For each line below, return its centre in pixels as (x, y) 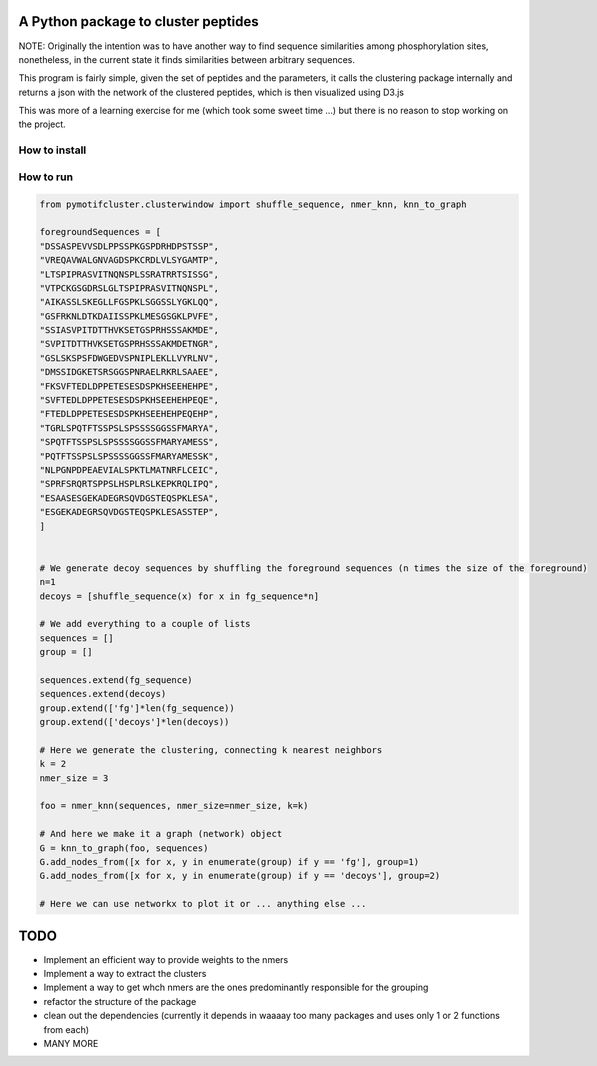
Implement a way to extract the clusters (125, 973)
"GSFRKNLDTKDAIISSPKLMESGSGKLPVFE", (129, 316)
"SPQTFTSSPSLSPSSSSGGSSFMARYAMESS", (129, 442)
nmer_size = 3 (74, 778)
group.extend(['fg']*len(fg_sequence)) (137, 708)
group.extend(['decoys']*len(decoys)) (134, 722)
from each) (66, 1029)
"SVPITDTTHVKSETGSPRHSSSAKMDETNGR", (129, 344)
